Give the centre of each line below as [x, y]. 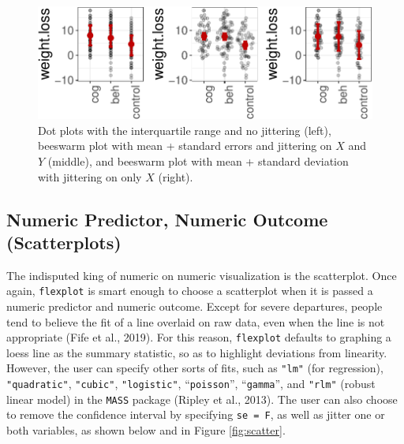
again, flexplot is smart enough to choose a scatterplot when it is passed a [190, 291]
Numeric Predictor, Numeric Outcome [167, 219]
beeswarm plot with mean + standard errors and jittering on [185, 146]
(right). [176, 176]
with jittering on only [90, 176]
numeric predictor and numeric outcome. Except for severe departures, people [195, 306]
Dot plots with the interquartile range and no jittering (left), [185, 130]
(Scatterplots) [64, 242]
